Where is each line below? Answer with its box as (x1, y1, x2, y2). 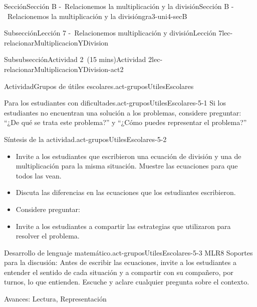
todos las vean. (16, 170, 62, 180)
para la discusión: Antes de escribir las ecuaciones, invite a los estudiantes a (4, 257, 236, 267)
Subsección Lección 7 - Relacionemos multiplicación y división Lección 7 (4, 27, 222, 38)
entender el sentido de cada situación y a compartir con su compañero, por (4, 266, 233, 277)
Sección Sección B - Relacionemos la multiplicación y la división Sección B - (4, 1, 234, 11)
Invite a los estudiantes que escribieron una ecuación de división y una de (16, 150, 241, 161)
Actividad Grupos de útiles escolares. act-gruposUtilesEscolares (4, 80, 194, 91)
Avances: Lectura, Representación (4, 293, 107, 304)
